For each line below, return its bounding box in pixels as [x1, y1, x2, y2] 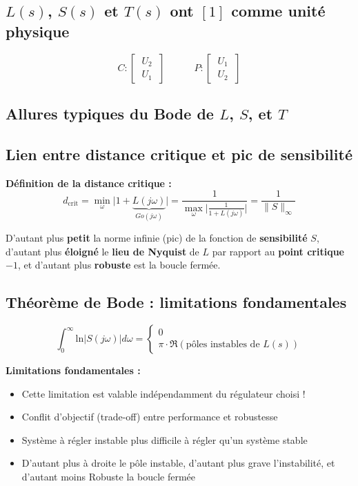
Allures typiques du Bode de [6, 102, 214, 124]
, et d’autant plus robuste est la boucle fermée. [17, 257, 221, 272]
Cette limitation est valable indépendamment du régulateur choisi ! [21, 386, 306, 400]
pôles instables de [186, 340, 260, 350]
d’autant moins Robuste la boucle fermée [21, 469, 196, 484]
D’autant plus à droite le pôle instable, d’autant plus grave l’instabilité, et [21, 456, 335, 470]
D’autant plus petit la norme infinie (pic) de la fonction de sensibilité [6, 231, 308, 245]
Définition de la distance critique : [6, 175, 172, 190]
